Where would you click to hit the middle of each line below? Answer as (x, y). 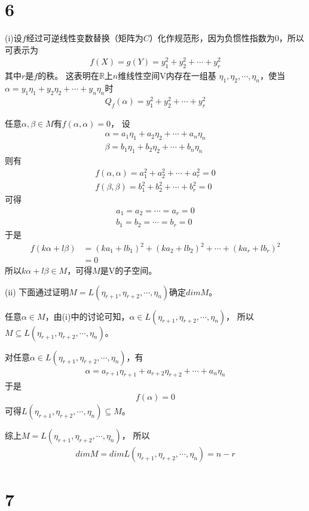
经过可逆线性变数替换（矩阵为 (85, 38)
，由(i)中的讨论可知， (87, 316)
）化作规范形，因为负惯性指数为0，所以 (227, 38)
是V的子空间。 (129, 270)
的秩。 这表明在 (68, 76)
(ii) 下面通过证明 (37, 291)
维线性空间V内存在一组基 (167, 76)
